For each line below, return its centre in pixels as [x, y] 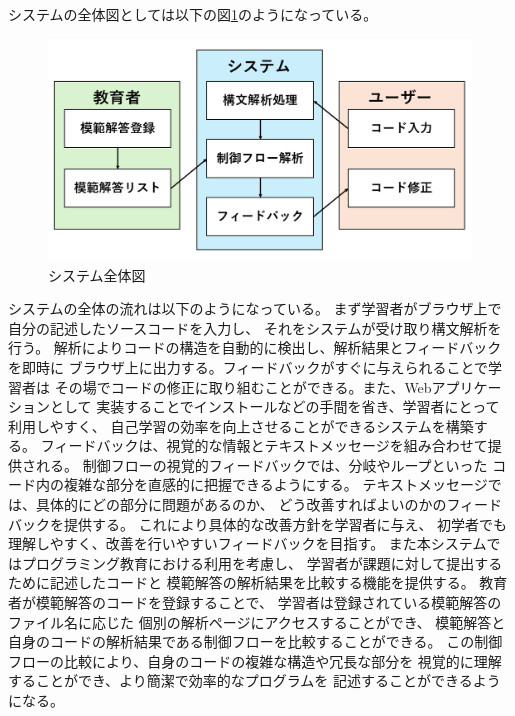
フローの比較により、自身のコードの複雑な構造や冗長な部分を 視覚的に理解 [255, 660]
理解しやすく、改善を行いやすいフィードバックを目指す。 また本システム [247, 543]
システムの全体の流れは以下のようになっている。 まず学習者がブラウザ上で [255, 308]
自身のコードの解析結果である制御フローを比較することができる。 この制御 [255, 641]
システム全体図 [97, 274]
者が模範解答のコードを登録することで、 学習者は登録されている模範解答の [255, 602]
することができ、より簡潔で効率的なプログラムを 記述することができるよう [254, 680]
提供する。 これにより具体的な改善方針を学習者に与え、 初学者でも [285, 523]
